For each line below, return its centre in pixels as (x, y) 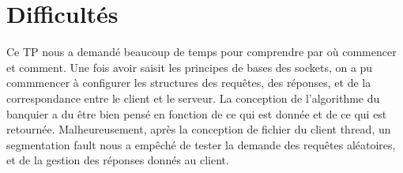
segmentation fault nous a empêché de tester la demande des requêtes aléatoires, (201, 144)
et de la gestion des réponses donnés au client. (118, 160)
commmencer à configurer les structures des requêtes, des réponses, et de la (189, 83)
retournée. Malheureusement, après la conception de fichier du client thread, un (199, 129)
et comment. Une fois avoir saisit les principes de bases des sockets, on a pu (190, 67)
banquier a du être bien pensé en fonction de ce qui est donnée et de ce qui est (197, 113)
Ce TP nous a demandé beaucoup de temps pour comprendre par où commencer (201, 52)
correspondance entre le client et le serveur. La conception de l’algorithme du (193, 98)
